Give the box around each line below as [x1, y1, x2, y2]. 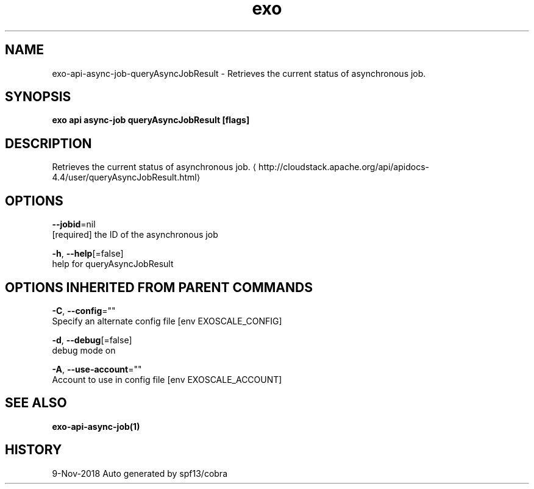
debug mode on [52, 344, 116, 355]
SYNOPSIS [5, 89, 71, 105]
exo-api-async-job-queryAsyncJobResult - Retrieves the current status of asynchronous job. [52, 68, 426, 79]
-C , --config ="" [52, 305, 116, 316]
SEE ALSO [5, 395, 67, 411]
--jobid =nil [52, 219, 96, 230]
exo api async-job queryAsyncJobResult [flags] [52, 115, 250, 126]
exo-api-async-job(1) [52, 421, 140, 432]
